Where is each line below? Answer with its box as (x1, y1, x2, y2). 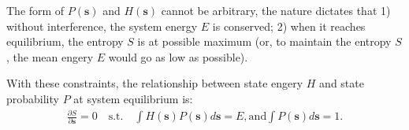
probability (6, 90, 59, 106)
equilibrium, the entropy (6, 33, 124, 50)
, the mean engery (6, 48, 94, 65)
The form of (6, 2, 65, 18)
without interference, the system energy (6, 17, 198, 34)
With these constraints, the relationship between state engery (6, 75, 303, 91)
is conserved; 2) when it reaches (212, 17, 366, 34)
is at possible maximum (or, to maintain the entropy (137, 33, 392, 50)
